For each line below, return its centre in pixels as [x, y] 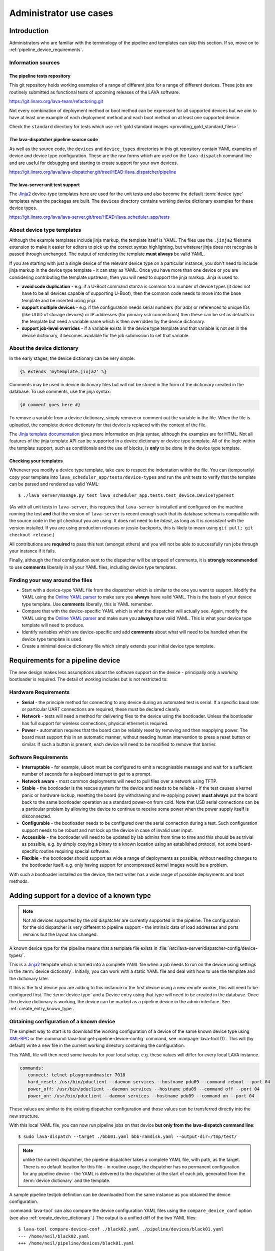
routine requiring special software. [74, 851]
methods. [19, 881]
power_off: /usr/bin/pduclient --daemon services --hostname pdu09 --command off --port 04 [144, 1089]
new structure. [24, 1116]
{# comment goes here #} [50, 405]
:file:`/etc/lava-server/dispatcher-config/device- [208, 948]
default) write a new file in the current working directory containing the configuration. [97, 1045]
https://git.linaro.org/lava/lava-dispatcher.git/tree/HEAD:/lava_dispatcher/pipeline [93, 172]
